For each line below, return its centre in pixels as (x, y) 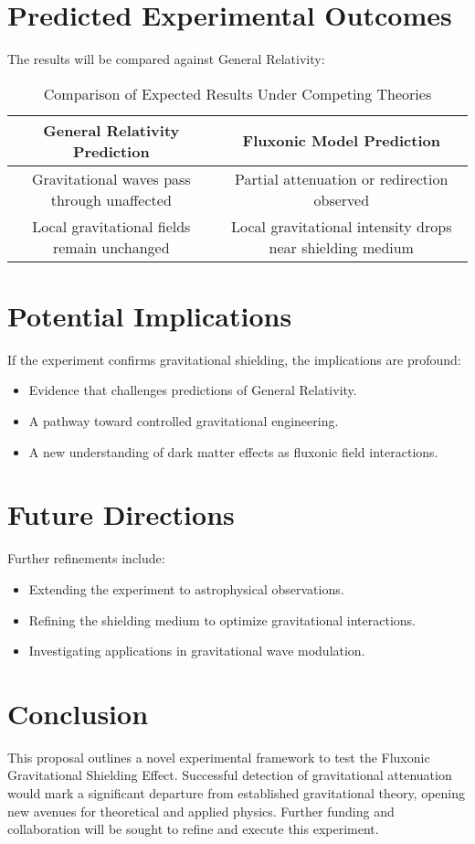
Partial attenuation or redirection (342, 178)
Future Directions (121, 514)
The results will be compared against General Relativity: (166, 59)
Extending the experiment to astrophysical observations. (186, 588)
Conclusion (78, 713)
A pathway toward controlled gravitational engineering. (184, 421)
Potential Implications (150, 315)
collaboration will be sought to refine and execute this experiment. (193, 829)
